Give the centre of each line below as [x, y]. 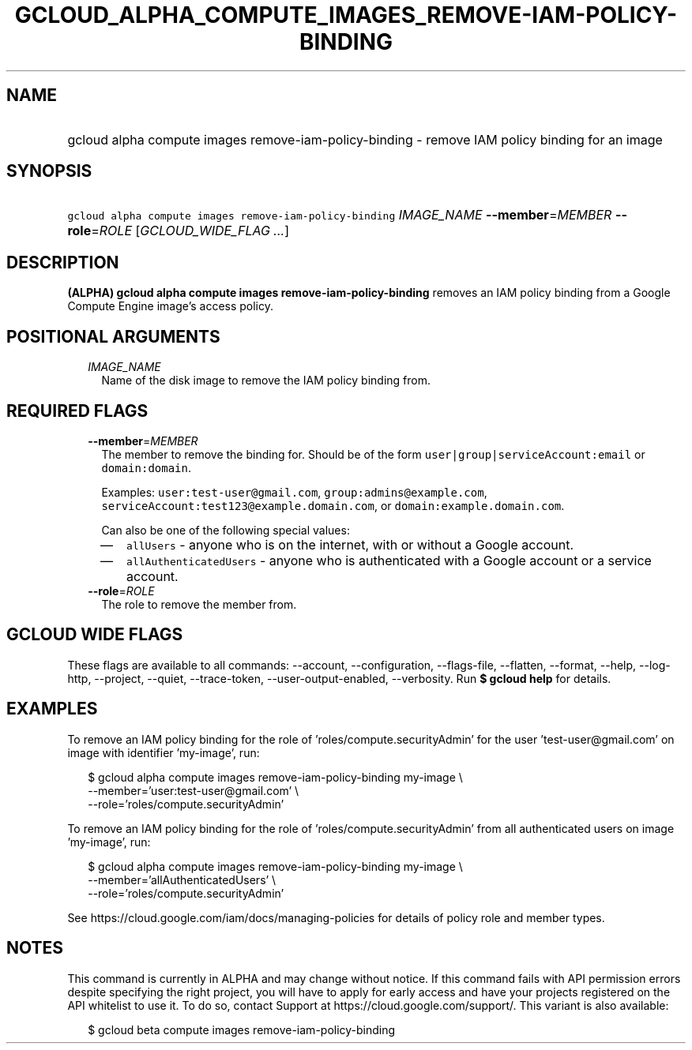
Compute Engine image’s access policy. [171, 306]
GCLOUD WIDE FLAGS [95, 635]
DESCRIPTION [63, 262]
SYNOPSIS [49, 171]
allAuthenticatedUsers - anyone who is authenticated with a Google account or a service [389, 560]
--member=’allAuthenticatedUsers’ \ [182, 879]
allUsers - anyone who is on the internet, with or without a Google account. [350, 544]
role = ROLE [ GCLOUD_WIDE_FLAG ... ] [179, 231]
